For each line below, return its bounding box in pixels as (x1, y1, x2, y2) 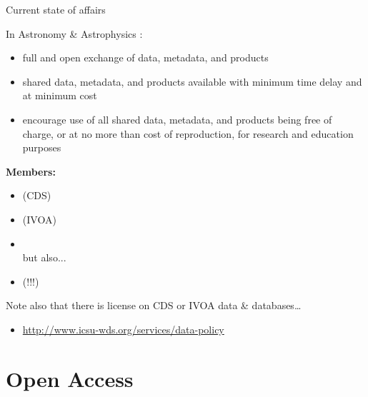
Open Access (6, 363, 134, 393)
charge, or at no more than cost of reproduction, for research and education (22, 126, 354, 141)
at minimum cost (22, 88, 97, 103)
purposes (22, 140, 61, 155)
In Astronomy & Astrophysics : (6, 26, 143, 41)
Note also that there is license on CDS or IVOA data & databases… (6, 298, 302, 313)
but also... (22, 250, 66, 265)
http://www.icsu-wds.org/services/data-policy (22, 321, 224, 336)
